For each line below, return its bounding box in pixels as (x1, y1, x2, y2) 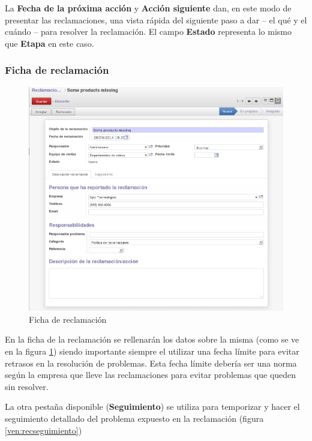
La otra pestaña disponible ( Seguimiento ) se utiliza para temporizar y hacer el (5, 400, 300, 413)
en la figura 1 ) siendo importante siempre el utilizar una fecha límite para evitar (5, 345, 299, 358)
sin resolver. (5, 380, 49, 392)
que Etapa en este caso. (5, 37, 94, 49)
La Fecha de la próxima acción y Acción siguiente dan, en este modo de (5, 2, 292, 14)
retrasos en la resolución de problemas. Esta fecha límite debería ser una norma (5, 356, 297, 369)
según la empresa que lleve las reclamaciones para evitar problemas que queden (5, 368, 296, 381)
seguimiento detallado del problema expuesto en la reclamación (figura (5, 412, 264, 424)
